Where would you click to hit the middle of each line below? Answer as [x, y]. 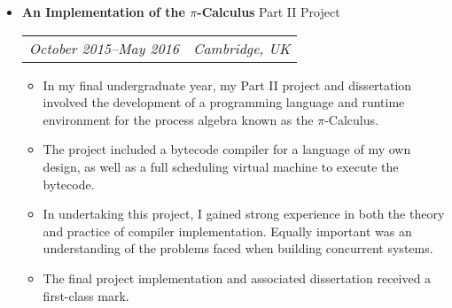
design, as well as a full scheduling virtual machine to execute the [221, 166]
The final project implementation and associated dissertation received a [237, 277]
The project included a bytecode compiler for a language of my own [227, 149]
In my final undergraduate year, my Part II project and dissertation [227, 85]
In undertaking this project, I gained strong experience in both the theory [244, 214]
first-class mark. [86, 295]
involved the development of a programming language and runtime [224, 102]
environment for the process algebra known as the [178, 119]
